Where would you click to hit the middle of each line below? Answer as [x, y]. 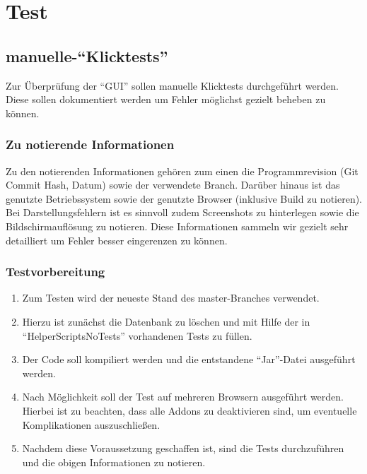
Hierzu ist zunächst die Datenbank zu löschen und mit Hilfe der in [166, 321]
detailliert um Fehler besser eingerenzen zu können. [117, 240]
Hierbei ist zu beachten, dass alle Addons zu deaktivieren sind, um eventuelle [190, 410]
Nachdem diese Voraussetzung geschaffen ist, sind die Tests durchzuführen [183, 448]
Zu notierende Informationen [90, 144]
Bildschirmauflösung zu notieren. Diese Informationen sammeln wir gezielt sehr [177, 226]
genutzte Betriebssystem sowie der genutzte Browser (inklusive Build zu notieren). [184, 198]
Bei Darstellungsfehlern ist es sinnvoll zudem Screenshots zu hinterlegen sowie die [182, 212]
